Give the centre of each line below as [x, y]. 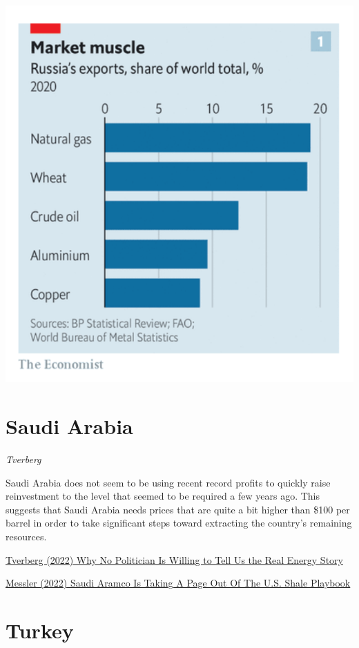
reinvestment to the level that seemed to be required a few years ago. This [163, 496]
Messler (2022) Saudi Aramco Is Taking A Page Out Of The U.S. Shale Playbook [178, 583]
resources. [26, 537]
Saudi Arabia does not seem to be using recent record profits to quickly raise [168, 482]
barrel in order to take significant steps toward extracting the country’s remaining [179, 523]
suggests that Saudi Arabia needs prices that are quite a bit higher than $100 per [178, 509]
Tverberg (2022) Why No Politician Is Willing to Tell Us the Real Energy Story [174, 559]
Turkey [40, 630]
